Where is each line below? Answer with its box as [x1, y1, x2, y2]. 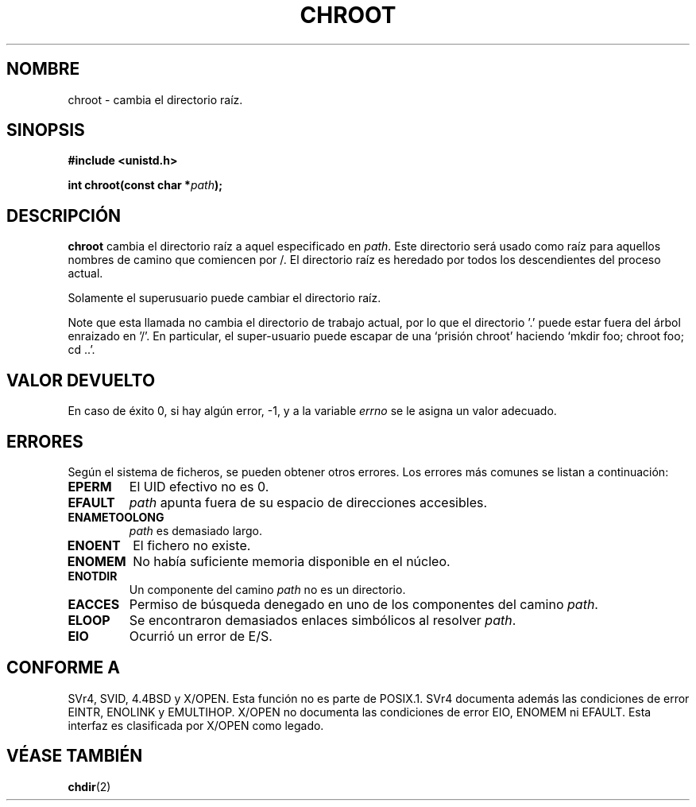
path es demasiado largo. [129, 523, 262, 537]
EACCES [68, 596, 120, 612]
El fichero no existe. [133, 537, 251, 553]
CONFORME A [6, 658, 120, 678]
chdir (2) [68, 779, 111, 793]
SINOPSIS [6, 120, 85, 141]
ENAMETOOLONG [68, 510, 164, 524]
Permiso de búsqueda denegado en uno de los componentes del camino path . [129, 596, 598, 612]
